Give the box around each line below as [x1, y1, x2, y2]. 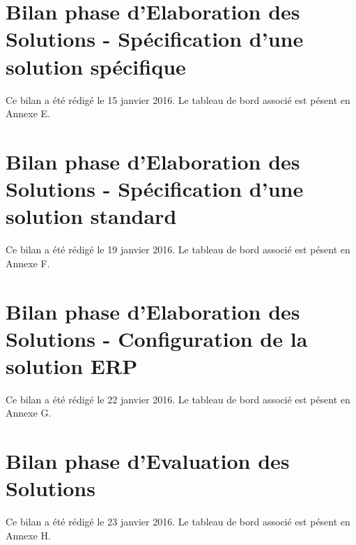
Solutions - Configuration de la [6, 324, 308, 352]
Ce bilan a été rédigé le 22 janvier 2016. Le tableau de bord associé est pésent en [6, 391, 350, 406]
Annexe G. [6, 405, 52, 420]
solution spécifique [6, 52, 186, 80]
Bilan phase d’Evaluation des [6, 447, 290, 475]
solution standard [6, 202, 177, 230]
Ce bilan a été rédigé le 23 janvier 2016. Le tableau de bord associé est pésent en [6, 514, 350, 529]
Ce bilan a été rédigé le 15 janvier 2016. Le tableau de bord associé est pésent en [6, 92, 350, 107]
